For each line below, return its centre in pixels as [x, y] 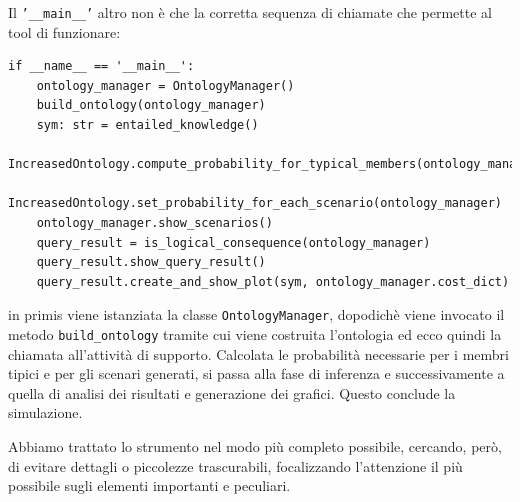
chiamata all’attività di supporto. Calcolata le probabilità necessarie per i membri [258, 353]
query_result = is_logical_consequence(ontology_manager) [233, 242]
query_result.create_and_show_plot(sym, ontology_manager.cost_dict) [273, 281]
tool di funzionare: [64, 31]
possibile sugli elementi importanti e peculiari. [149, 485]
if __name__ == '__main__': [101, 66]
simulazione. [45, 412]
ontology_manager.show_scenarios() [154, 223]
